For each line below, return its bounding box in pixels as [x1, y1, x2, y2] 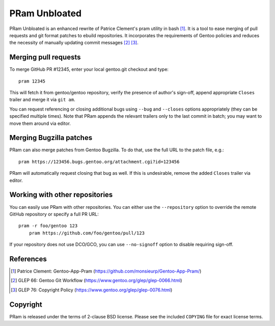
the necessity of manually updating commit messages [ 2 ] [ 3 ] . [9, 40, 139, 46]
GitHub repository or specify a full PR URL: [9, 211, 99, 217]
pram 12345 [18, 78, 46, 84]
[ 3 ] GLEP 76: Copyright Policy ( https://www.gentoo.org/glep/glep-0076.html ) [11, 287, 173, 293]
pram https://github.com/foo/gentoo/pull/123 [29, 230, 145, 236]
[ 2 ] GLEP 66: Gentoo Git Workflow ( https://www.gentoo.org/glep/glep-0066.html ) [11, 278, 182, 284]
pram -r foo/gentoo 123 [18, 223, 78, 229]
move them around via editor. [9, 120, 71, 126]
